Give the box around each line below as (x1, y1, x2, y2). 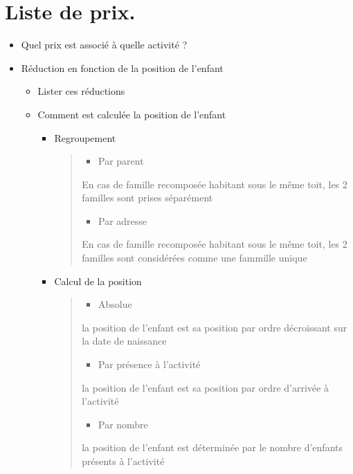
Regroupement (54, 130, 116, 145)
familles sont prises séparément (82, 190, 213, 205)
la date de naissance (82, 334, 167, 348)
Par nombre (98, 417, 148, 431)
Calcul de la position (54, 273, 142, 288)
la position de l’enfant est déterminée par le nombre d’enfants (82, 440, 343, 455)
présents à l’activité (82, 454, 165, 468)
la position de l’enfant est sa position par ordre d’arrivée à (82, 380, 329, 394)
